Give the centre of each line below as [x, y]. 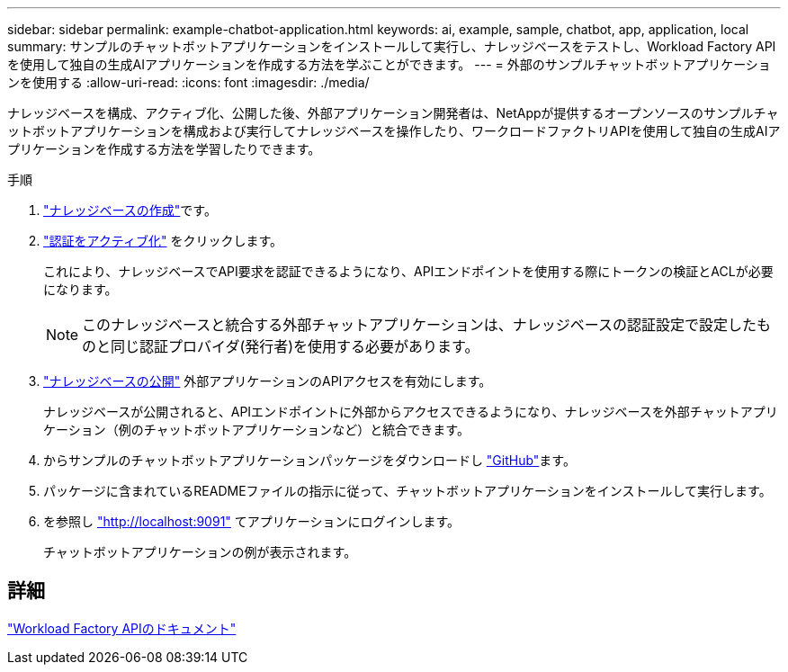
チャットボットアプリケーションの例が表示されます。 [200, 552]
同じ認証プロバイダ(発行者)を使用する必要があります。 [295, 346]
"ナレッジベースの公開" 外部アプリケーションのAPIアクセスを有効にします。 [268, 381]
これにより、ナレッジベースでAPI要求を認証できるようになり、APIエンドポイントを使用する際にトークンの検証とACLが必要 [408, 271]
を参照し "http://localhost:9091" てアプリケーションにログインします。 [252, 521]
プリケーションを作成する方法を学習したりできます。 [164, 149]
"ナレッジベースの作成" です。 [130, 210]
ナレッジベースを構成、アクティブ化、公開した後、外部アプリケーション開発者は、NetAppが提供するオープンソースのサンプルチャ [393, 113]
